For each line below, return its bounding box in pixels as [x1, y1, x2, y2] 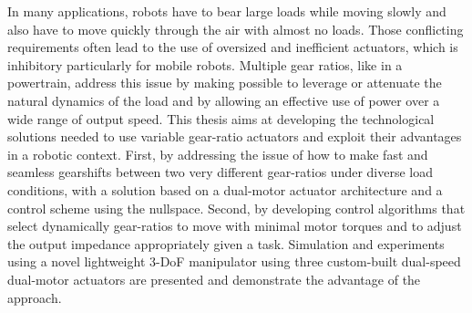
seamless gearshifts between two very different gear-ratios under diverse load [7, 162, 434, 182]
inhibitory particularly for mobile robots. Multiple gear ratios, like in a [7, 55, 403, 74]
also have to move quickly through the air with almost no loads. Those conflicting [7, 19, 464, 38]
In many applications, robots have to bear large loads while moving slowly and [7, 2, 446, 20]
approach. [7, 287, 62, 307]
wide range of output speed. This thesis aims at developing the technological [7, 109, 435, 128]
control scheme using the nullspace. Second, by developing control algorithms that [7, 198, 466, 217]
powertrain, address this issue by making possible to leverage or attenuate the [7, 73, 442, 92]
